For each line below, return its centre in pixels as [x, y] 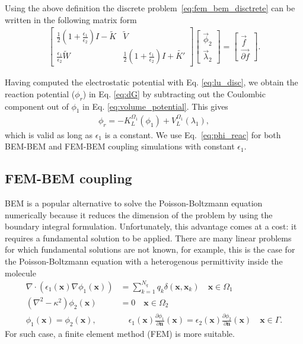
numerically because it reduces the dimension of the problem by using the [139, 214]
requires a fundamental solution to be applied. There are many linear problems [148, 238]
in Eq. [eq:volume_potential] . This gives [155, 106]
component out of [37, 106]
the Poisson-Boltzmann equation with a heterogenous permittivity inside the [144, 261]
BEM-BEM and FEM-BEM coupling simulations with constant [120, 146]
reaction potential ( [40, 93]
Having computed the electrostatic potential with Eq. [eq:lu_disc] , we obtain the [151, 82]
